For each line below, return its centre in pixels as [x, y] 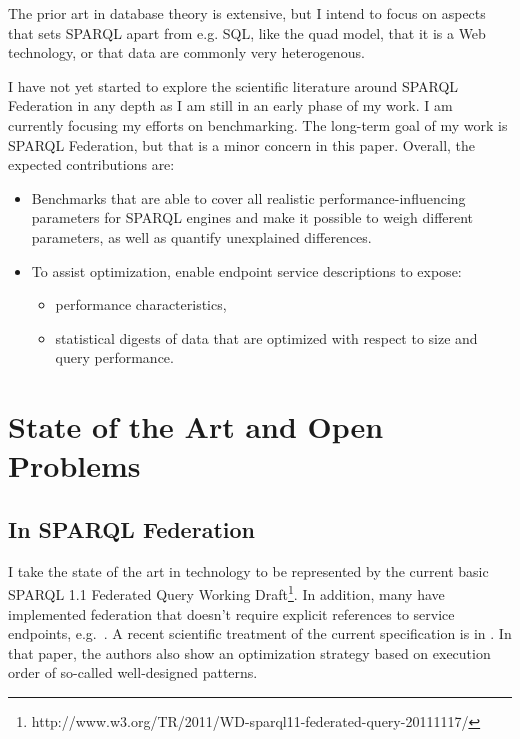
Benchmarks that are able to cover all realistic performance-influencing [248, 197]
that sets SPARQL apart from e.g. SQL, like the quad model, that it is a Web [247, 32]
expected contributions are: [91, 164]
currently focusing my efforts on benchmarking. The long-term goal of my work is [258, 124]
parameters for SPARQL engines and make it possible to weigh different [252, 217]
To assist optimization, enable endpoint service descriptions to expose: [246, 270]
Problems [74, 465]
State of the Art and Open [196, 426]
